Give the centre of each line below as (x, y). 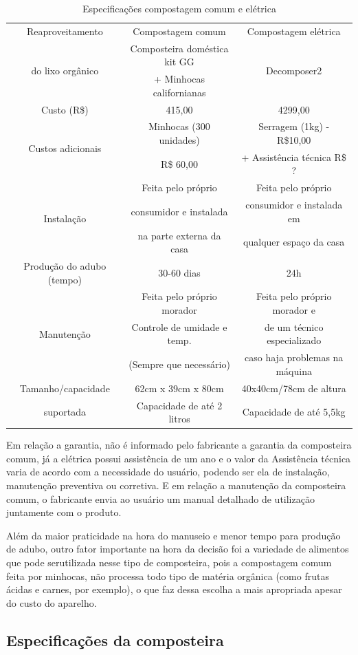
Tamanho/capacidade (65, 388)
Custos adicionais (65, 148)
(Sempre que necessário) (179, 364)
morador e (294, 310)
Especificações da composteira (115, 640)
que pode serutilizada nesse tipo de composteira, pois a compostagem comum (169, 562)
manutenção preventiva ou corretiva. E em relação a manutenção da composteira (176, 485)
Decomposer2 (294, 70)
